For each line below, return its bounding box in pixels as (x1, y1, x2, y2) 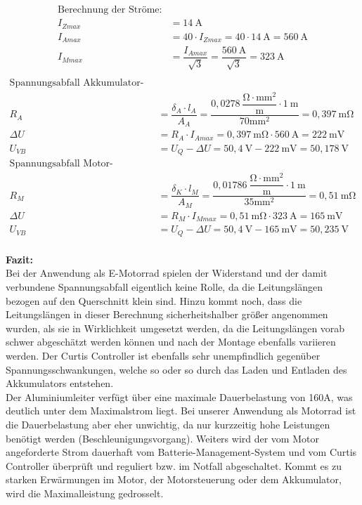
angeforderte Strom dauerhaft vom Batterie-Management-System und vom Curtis (6, 445, 357, 459)
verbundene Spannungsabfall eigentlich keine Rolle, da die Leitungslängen (6, 280, 323, 294)
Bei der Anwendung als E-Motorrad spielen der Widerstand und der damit (6, 265, 328, 280)
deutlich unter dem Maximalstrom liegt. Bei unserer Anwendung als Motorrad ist (6, 403, 356, 418)
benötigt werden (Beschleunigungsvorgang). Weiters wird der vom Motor (6, 431, 319, 445)
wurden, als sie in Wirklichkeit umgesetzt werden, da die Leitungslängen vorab (6, 320, 345, 335)
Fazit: (6, 251, 33, 266)
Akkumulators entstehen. (6, 376, 114, 391)
